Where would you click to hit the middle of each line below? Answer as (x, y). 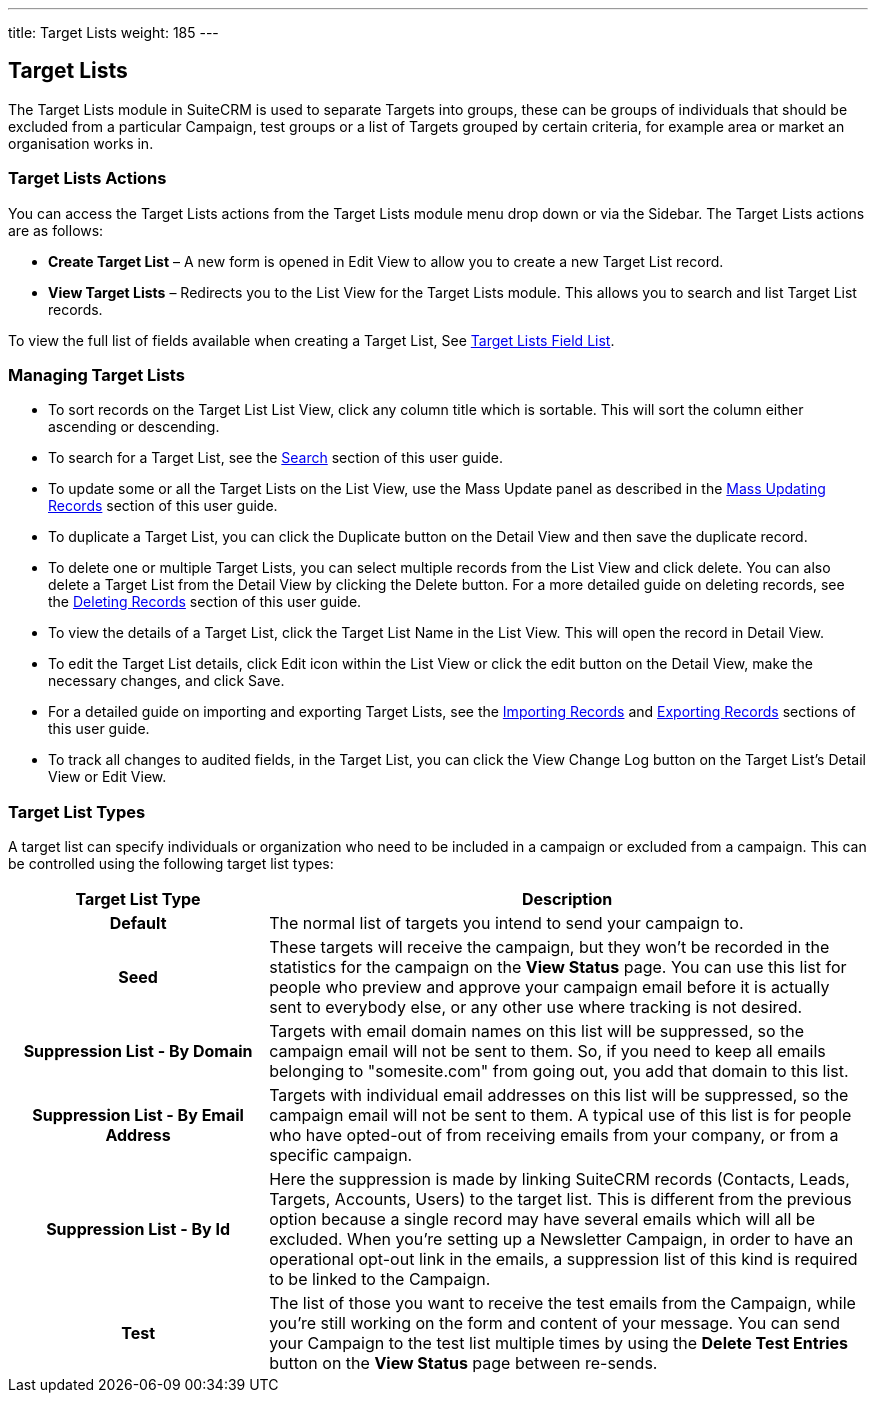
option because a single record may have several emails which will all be (542, 1219)
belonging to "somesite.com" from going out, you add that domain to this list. (559, 1071)
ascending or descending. (134, 427)
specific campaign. (341, 1155)
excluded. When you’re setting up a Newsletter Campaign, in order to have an (561, 1239)
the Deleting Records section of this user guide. (205, 602)
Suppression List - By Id (138, 1229)
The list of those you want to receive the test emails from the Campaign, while (562, 1303)
